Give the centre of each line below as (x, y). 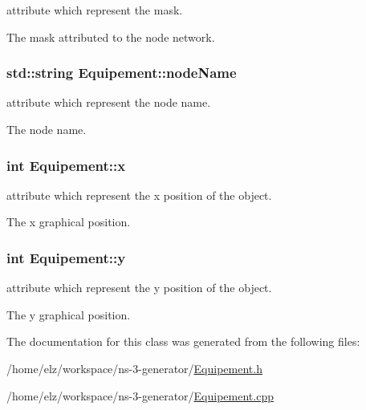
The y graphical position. (69, 314)
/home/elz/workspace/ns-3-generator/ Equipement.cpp (140, 395)
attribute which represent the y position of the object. (139, 288)
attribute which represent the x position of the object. (139, 195)
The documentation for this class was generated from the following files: (183, 341)
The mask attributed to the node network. (111, 37)
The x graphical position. (69, 222)
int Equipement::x (66, 165)
